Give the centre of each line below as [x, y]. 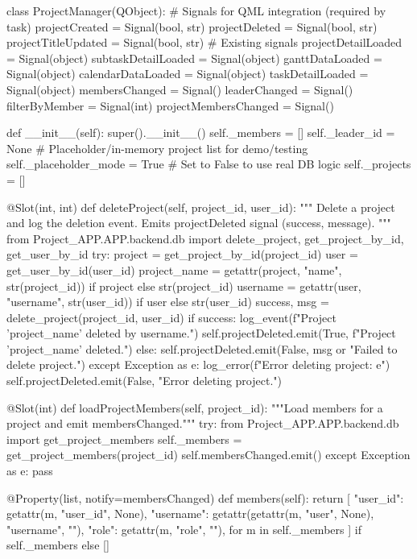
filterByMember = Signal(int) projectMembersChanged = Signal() [170, 105]
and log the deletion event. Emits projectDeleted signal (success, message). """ [199, 223]
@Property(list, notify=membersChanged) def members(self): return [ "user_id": [205, 497]
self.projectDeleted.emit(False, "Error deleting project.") [144, 381]
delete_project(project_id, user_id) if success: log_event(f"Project [171, 317]
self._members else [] [58, 545]
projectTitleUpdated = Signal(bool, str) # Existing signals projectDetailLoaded [204, 42]
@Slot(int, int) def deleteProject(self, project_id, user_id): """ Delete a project [201, 207]
